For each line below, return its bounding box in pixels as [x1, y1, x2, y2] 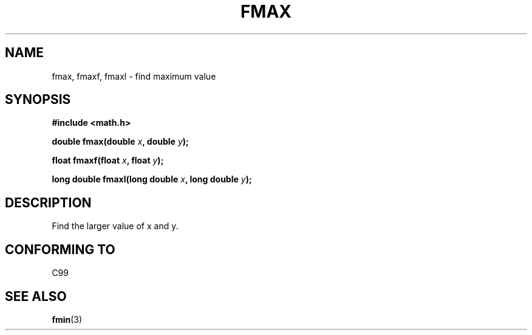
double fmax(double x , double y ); [52, 136, 189, 147]
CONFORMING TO [5, 241, 115, 257]
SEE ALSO [5, 288, 67, 304]
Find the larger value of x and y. [52, 221, 179, 232]
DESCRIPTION [5, 195, 92, 210]
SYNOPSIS [5, 92, 71, 108]
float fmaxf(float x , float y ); [52, 155, 164, 166]
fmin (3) [52, 314, 83, 325]
